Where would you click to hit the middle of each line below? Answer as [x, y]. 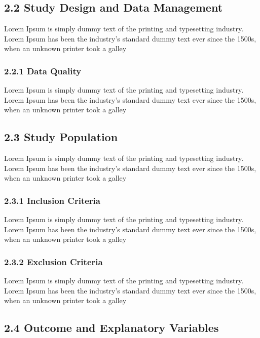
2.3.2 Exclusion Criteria [53, 261]
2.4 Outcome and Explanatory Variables [112, 328]
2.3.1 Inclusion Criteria [52, 200]
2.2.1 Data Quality [43, 71]
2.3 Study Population [61, 137]
